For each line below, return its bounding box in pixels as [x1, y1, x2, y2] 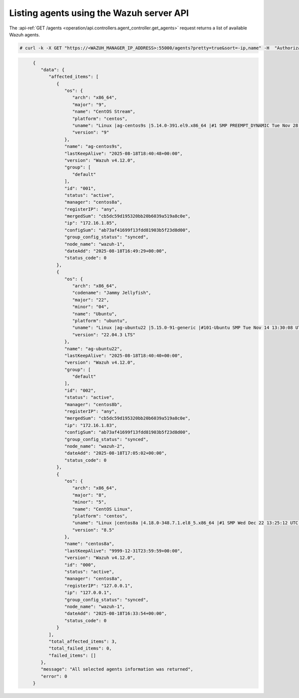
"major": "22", [72, 297, 110, 302]
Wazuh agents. [9, 31, 40, 37]
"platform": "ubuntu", [72, 318, 128, 323]
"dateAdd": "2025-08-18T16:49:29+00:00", [64, 248, 167, 254]
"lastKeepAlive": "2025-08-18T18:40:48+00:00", [64, 150, 183, 156]
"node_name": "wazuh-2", [64, 443, 125, 449]
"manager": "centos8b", [64, 402, 123, 407]
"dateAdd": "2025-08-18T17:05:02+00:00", [64, 450, 167, 456]
